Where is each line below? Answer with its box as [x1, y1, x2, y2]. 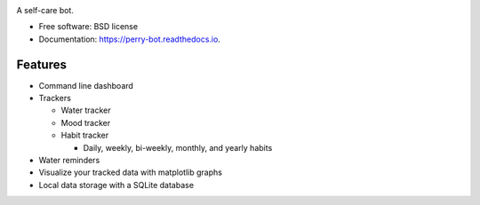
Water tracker [60, 105, 111, 115]
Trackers [38, 93, 71, 104]
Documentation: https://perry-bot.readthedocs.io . [38, 34, 221, 44]
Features [16, 57, 67, 72]
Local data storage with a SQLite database [38, 179, 195, 190]
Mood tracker [60, 117, 111, 128]
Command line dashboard [38, 80, 133, 91]
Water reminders [38, 155, 100, 166]
